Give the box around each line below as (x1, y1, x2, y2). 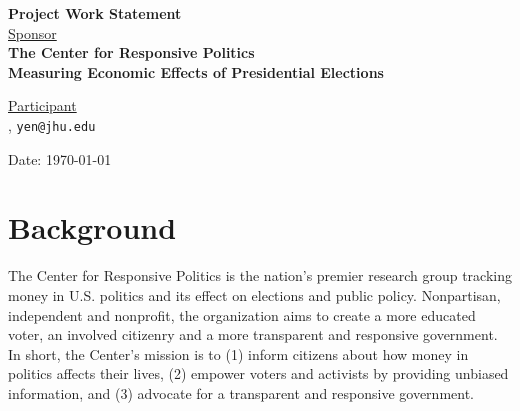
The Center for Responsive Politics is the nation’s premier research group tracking (8, 265, 512, 286)
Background (8, 207, 177, 248)
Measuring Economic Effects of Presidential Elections (8, 61, 384, 82)
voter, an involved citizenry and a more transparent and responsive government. (8, 324, 498, 345)
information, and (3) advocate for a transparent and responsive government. (8, 382, 475, 403)
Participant (8, 95, 77, 116)
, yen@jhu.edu (8, 114, 96, 135)
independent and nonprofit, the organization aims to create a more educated (8, 304, 476, 325)
